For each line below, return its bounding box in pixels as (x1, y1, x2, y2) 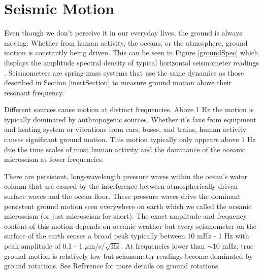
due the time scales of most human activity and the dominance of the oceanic (4, 144, 246, 154)
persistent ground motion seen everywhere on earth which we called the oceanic (4, 200, 252, 211)
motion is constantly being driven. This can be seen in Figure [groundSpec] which (4, 47, 258, 58)
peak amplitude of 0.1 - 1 (4, 241, 83, 251)
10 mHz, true (212, 241, 254, 251)
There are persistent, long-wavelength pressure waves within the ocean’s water (4, 170, 247, 181)
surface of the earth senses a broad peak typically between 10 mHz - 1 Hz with (4, 230, 249, 241)
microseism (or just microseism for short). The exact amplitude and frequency (4, 211, 247, 221)
